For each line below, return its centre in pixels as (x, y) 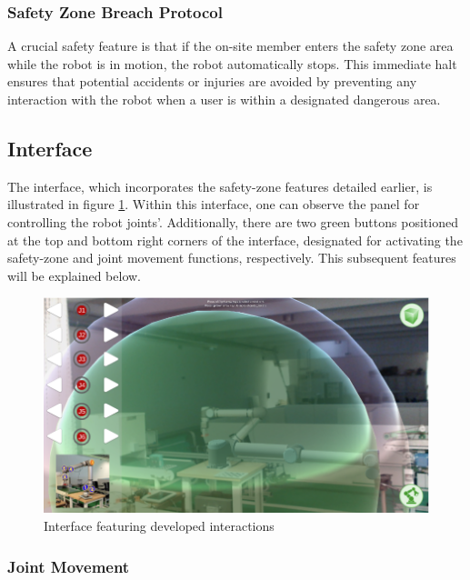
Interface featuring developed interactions (159, 525)
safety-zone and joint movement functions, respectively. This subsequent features (232, 258)
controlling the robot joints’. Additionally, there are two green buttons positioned (233, 221)
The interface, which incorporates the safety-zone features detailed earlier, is (220, 186)
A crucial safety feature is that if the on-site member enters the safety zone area (230, 46)
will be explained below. (75, 275)
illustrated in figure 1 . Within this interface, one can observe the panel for (214, 204)
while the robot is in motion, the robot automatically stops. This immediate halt (232, 63)
